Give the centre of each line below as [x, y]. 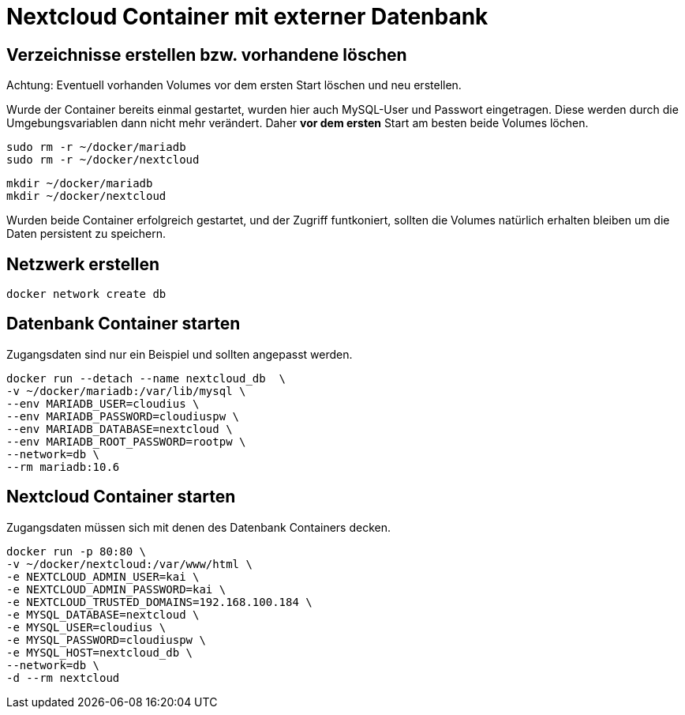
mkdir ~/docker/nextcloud [86, 196]
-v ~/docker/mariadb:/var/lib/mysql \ [126, 391]
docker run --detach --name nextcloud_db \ [146, 378]
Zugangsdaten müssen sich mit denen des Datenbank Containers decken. [199, 527]
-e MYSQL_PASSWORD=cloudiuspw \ [106, 640]
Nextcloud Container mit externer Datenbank [247, 17]
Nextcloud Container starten [121, 497]
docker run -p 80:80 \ [77, 551]
